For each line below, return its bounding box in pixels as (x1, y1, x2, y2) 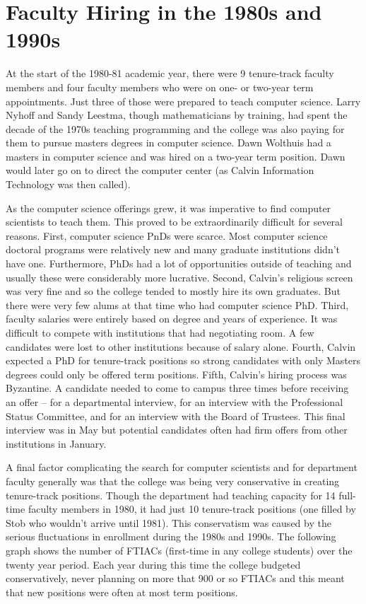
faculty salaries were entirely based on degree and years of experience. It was (6, 311, 338, 326)
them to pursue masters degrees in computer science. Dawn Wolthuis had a (6, 135, 331, 150)
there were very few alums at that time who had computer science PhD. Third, (6, 297, 349, 312)
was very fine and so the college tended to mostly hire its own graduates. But (6, 284, 341, 298)
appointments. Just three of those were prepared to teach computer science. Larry (6, 93, 361, 108)
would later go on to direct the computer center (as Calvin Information (6, 163, 314, 178)
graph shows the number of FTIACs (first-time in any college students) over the (6, 542, 353, 557)
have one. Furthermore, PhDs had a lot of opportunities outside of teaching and (6, 256, 352, 271)
